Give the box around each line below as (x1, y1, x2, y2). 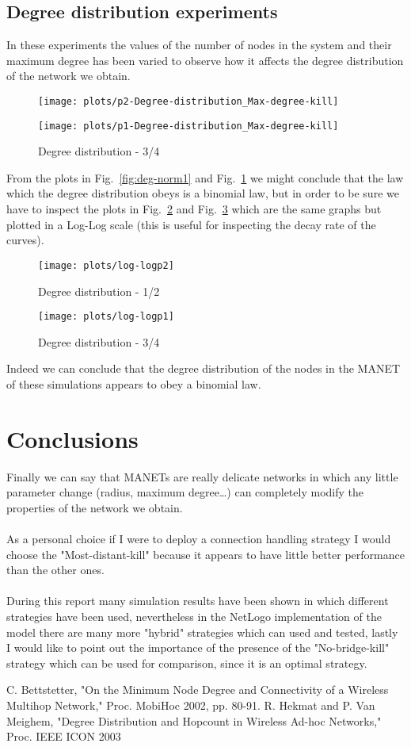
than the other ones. (6, 561, 105, 578)
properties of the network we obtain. (6, 499, 183, 515)
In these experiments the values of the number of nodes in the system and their (6, 36, 392, 53)
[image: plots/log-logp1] (38, 311, 174, 323)
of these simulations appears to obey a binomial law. (6, 375, 261, 392)
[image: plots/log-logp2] (38, 259, 174, 271)
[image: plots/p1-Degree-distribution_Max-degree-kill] (38, 120, 339, 132)
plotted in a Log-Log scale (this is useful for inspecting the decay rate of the (6, 216, 376, 232)
